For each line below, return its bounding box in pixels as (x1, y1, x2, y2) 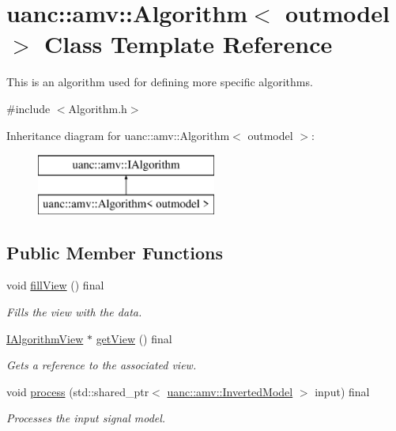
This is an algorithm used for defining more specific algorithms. (6, 74, 313, 90)
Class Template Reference (44, 28, 333, 60)
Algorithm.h (68, 100, 127, 116)
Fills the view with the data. (6, 304, 142, 320)
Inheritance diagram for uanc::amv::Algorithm (6, 127, 230, 143)
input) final (315, 383, 370, 399)
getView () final (96, 330, 172, 346)
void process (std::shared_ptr (6, 383, 149, 399)
